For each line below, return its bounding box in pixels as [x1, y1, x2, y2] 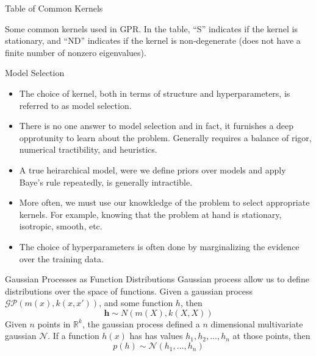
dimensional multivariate [210, 317, 303, 330]
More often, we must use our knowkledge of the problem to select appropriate [19, 196, 310, 209]
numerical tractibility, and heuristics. [19, 143, 157, 156]
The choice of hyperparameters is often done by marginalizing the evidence [19, 240, 300, 253]
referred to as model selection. [19, 99, 132, 111]
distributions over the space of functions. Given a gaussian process [5, 284, 253, 297]
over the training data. [19, 252, 104, 265]
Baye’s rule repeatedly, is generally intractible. [19, 175, 193, 188]
